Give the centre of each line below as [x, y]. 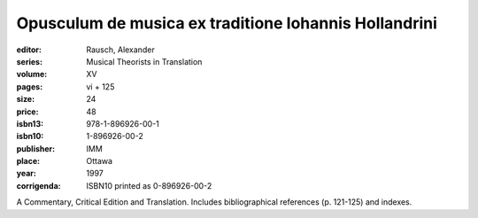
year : [27, 174]
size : [26, 99]
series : [30, 61]
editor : [29, 50]
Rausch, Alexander [120, 50]
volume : [32, 74]
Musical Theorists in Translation [144, 61]
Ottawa [100, 161]
